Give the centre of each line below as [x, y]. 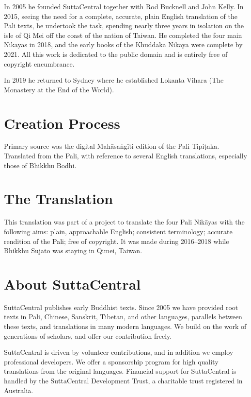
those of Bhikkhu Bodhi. [40, 165]
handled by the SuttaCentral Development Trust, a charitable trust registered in [123, 381]
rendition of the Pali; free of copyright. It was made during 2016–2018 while [117, 241]
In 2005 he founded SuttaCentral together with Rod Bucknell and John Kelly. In [124, 6]
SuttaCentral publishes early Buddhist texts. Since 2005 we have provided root [121, 307]
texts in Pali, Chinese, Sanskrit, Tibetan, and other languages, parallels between [123, 317]
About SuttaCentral [72, 284]
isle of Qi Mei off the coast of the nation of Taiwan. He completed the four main [123, 35]
